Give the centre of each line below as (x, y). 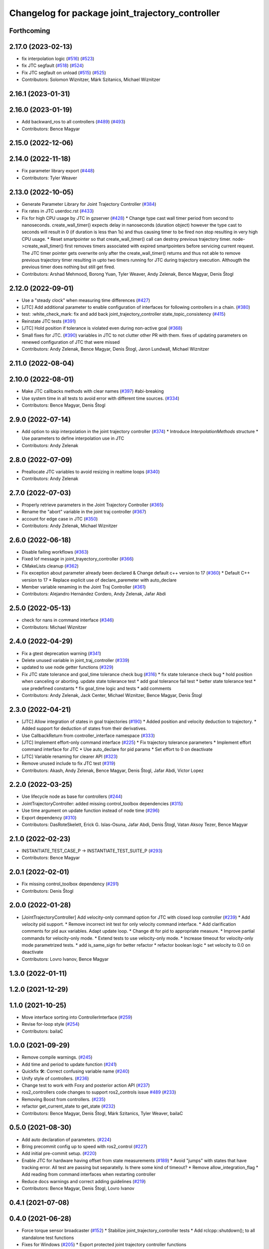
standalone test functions (48, 1238)
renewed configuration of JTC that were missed (71, 342)
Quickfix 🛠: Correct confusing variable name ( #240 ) (75, 1071)
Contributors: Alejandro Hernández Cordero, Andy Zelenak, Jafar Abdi (94, 594)
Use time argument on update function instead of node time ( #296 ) (91, 811)
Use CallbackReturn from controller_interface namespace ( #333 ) (88, 735)
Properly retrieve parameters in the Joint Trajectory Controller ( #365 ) (93, 505)
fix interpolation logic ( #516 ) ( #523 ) (58, 59)
